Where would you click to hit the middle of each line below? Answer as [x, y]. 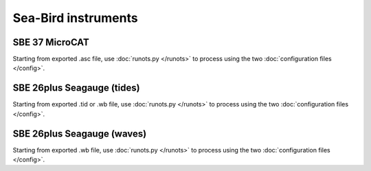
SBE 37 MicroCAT [51, 42]
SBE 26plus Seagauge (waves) [80, 134]
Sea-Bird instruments [75, 18]
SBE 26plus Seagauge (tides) [76, 88]
